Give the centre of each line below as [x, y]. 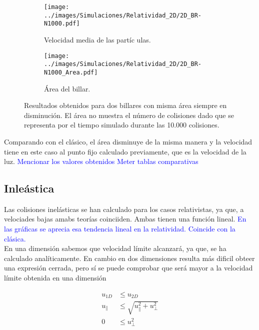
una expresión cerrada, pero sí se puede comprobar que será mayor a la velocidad [128, 268]
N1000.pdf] [62, 24]
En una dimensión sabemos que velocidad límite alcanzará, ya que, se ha [115, 248]
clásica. [15, 238]
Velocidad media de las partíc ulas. [97, 39]
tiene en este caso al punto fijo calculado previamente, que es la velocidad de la [125, 151]
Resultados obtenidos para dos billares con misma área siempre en [125, 105]
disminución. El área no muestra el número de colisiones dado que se [129, 115]
